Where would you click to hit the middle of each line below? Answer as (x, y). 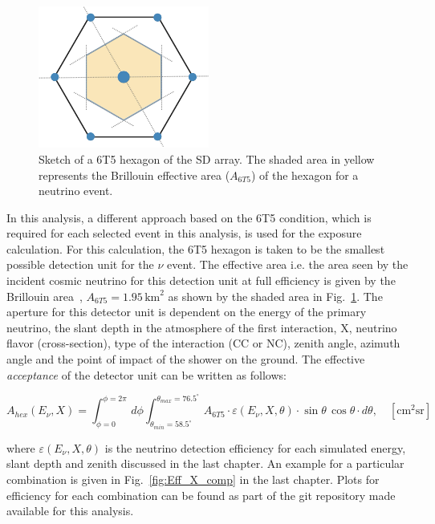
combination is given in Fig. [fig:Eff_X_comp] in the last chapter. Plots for (193, 479)
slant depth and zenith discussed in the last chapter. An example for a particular (205, 463)
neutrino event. (76, 191)
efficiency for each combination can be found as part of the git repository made (201, 495)
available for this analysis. (70, 511)
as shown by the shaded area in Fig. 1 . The (275, 296)
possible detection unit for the (80, 264)
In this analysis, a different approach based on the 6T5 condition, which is (189, 217)
